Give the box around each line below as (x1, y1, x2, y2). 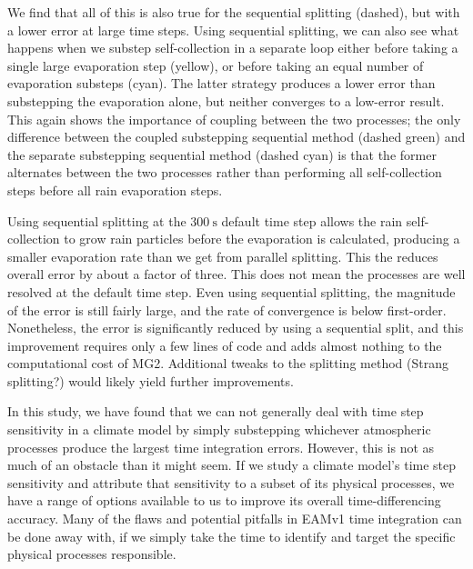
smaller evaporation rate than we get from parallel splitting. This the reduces (7, 246, 438, 265)
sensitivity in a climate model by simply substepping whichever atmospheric (7, 420, 431, 439)
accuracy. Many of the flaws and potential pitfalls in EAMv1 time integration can (7, 509, 462, 528)
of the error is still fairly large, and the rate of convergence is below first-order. (7, 300, 447, 319)
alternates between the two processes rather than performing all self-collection (7, 163, 442, 182)
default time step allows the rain (221, 211, 403, 230)
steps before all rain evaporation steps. (7, 180, 223, 199)
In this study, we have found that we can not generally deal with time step (7, 402, 424, 421)
